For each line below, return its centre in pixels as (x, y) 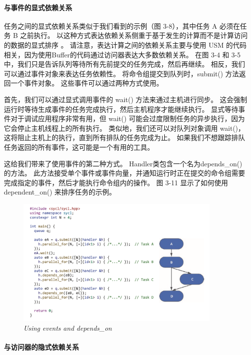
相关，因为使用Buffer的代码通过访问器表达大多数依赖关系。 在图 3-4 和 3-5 (122, 54)
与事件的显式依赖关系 (38, 7)
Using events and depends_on (68, 328)
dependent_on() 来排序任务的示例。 (60, 192)
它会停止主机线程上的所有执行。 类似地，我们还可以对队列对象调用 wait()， (125, 128)
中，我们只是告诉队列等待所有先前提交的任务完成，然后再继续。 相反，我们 (125, 64)
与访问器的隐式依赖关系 (41, 346)
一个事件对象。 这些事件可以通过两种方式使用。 (87, 83)
